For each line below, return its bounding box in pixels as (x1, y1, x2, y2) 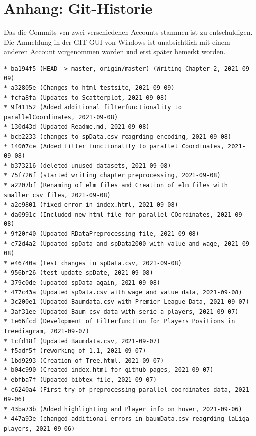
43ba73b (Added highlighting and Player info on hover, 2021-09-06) (11, 405, 242, 413)
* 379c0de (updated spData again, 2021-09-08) (4, 279, 160, 286)
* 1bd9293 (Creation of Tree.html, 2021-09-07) (4, 357, 164, 364)
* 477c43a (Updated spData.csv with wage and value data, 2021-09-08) (4, 289, 242, 296)
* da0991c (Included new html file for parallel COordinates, (4, 211, 214, 218)
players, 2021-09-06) (4, 425, 75, 432)
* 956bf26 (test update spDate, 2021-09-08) (4, 269, 153, 277)
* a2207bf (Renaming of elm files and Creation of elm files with (4, 182, 228, 189)
